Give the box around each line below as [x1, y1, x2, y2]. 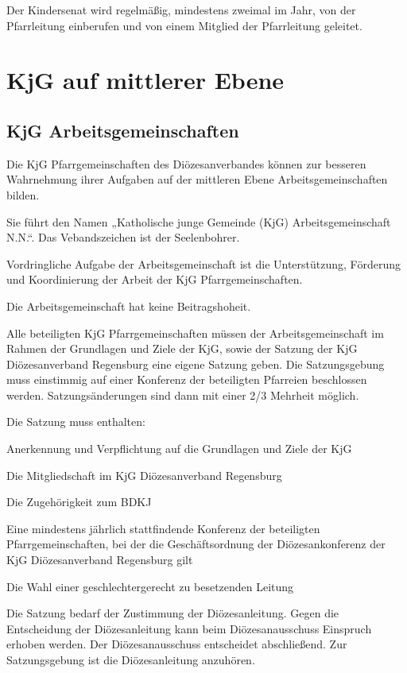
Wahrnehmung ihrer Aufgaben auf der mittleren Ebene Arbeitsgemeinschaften [6, 171, 388, 188]
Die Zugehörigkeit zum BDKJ [6, 493, 152, 510]
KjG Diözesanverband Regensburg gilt [6, 551, 193, 568]
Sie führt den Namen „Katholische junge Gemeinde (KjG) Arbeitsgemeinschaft [6, 213, 391, 230]
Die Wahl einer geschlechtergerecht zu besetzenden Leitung [6, 578, 294, 594]
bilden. [6, 186, 40, 203]
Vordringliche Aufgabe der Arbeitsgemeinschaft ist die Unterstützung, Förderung [6, 255, 401, 272]
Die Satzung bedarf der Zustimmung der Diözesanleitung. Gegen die [6, 605, 339, 621]
